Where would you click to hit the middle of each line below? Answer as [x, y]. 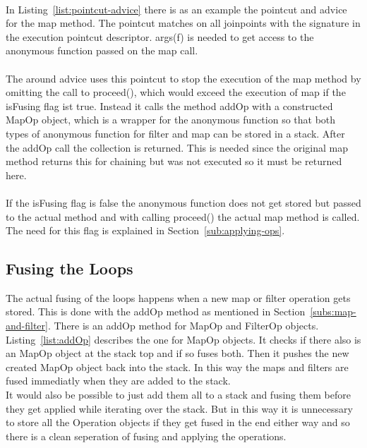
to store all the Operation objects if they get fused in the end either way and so [178, 422]
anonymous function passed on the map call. [102, 50]
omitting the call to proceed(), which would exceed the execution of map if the [176, 92]
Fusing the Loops [70, 268]
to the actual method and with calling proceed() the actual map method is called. [183, 216]
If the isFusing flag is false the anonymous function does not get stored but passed [183, 202]
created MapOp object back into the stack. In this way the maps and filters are [177, 367]
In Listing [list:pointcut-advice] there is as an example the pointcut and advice [176, 9]
